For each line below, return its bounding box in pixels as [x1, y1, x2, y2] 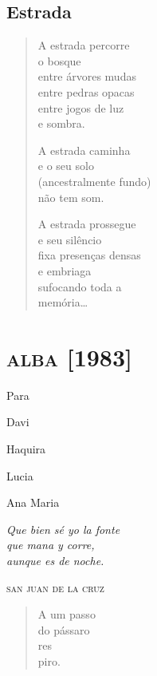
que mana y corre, [6, 536, 95, 553]
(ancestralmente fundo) [37, 172, 151, 189]
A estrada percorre [37, 37, 130, 53]
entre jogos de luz [37, 99, 124, 116]
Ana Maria [6, 494, 60, 511]
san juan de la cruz [6, 579, 104, 595]
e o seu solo [37, 157, 94, 174]
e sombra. [37, 115, 85, 132]
